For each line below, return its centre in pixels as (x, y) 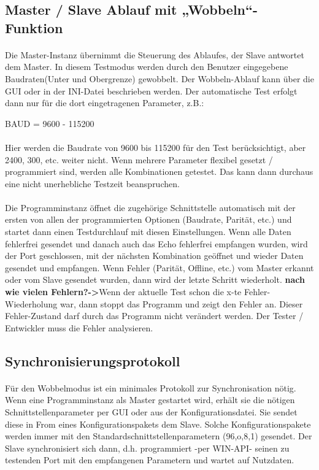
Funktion (34, 27)
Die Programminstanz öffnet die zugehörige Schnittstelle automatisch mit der (150, 207)
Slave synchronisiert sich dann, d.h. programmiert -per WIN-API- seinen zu (147, 448)
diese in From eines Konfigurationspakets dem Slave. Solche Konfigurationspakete (158, 424)
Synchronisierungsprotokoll (93, 360)
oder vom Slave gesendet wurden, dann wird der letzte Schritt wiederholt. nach (155, 279)
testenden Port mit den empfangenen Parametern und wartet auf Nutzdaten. (150, 460)
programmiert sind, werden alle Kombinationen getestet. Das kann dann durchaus (159, 171)
